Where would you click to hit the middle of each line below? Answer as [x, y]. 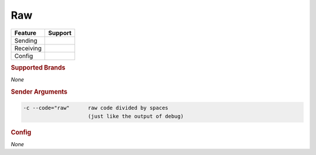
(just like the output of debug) [136, 116]
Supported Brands [38, 67]
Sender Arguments [39, 92]
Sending [26, 40]
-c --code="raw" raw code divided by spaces [96, 108]
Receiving [28, 48]
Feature [25, 33]
